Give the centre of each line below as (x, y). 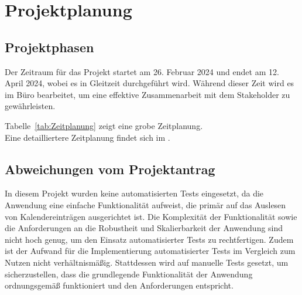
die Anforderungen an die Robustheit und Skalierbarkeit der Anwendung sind (144, 228)
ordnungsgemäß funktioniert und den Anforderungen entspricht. (119, 285)
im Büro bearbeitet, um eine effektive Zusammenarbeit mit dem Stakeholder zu (147, 94)
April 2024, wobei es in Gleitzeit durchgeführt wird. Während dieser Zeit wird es (150, 83)
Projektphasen (49, 47)
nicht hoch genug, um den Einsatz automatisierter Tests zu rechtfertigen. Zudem (149, 239)
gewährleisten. (30, 106)
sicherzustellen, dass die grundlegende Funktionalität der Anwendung (129, 274)
